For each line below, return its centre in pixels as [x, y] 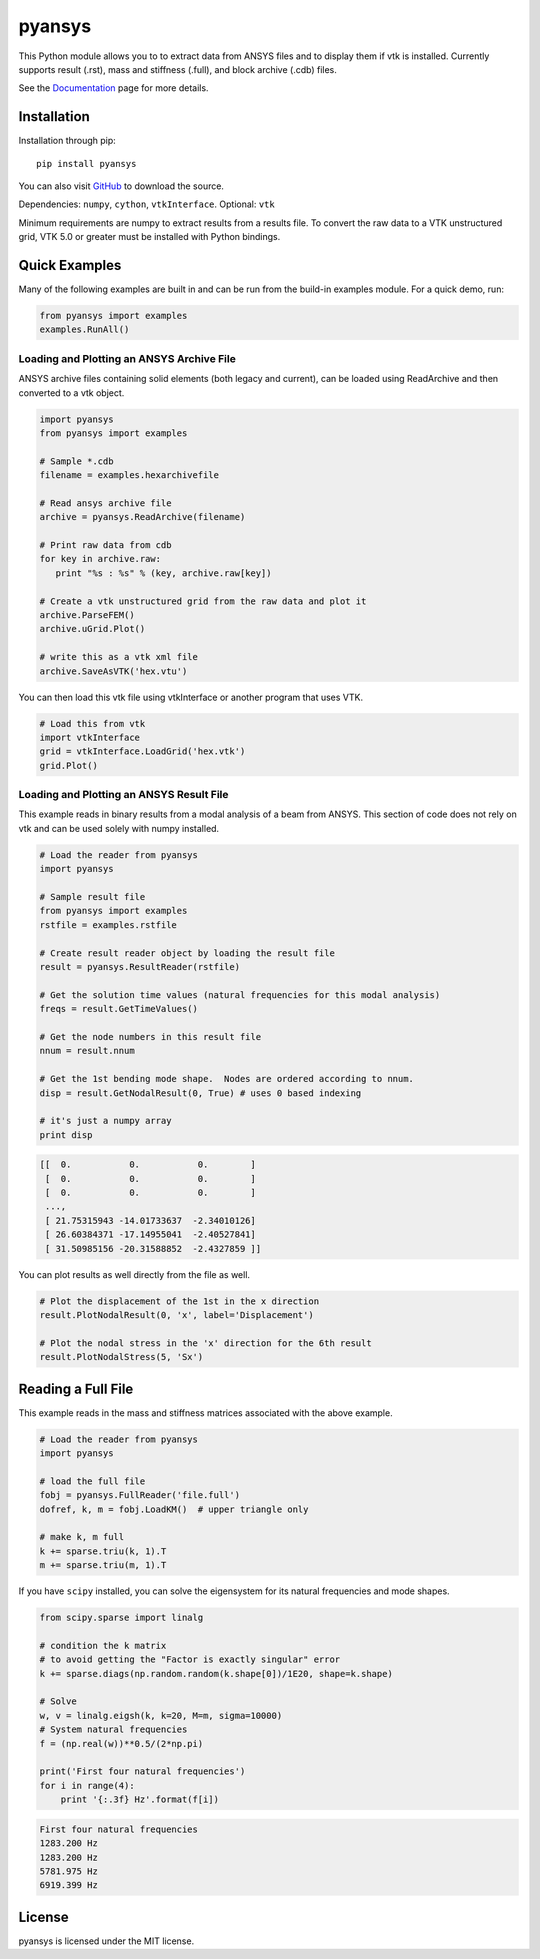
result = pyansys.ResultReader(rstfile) [139, 966]
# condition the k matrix [103, 1645]
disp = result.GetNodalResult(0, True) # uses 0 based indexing [200, 1093]
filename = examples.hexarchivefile [129, 475]
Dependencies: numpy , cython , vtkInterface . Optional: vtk [146, 204]
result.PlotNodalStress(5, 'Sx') [121, 1357]
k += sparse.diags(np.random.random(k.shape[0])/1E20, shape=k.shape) [216, 1673]
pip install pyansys [86, 163]
